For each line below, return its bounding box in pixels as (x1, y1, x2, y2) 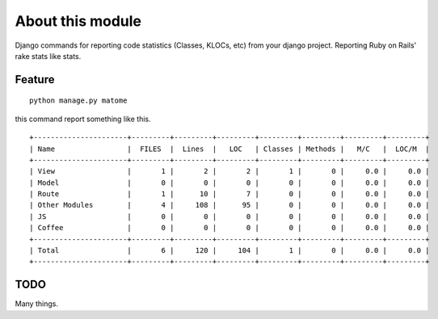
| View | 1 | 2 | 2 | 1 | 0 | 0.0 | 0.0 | (29, 166, 430, 176)
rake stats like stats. (15, 51, 82, 61)
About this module (15, 12, 141, 30)
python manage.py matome (29, 96, 128, 105)
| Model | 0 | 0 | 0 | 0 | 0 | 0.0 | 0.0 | (29, 178, 430, 187)
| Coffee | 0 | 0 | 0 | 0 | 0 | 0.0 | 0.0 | (29, 223, 430, 233)
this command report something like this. (15, 114, 151, 124)
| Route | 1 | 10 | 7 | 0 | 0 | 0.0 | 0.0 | (29, 190, 430, 199)
